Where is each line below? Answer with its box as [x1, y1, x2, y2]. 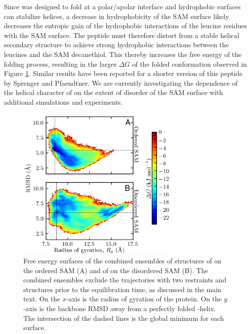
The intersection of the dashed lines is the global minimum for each [23, 313, 224, 323]
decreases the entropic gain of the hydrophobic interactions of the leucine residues [4, 20, 247, 31]
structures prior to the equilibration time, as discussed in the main [23, 284, 221, 294]
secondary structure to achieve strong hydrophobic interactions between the [4, 39, 229, 50]
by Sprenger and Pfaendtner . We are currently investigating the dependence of [4, 77, 238, 88]
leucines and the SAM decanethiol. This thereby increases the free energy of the [4, 49, 242, 59]
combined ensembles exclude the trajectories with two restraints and [23, 275, 227, 285]
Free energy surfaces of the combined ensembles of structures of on [23, 256, 221, 266]
